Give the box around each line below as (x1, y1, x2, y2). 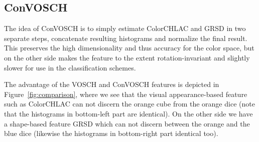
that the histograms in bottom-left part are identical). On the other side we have (4, 108, 253, 118)
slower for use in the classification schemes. (4, 62, 136, 72)
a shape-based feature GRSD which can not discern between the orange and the (4, 118, 250, 128)
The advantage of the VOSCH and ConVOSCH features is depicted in (4, 79, 219, 89)
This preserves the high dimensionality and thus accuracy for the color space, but (4, 42, 254, 53)
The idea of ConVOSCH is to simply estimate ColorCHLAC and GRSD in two (4, 23, 246, 33)
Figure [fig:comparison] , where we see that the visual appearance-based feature (4, 88, 247, 99)
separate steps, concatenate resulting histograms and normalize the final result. (4, 32, 247, 43)
